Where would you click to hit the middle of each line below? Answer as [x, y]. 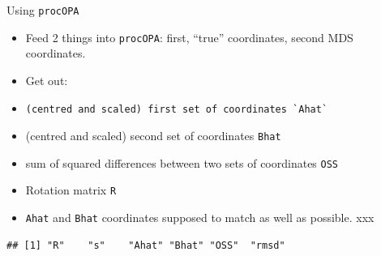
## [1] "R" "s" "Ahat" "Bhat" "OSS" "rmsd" [146, 245]
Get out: [47, 80]
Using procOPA [43, 10]
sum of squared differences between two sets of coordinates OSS [182, 162]
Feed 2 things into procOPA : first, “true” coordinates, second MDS [189, 37]
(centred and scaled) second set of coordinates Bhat [153, 136]
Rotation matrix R [71, 190]
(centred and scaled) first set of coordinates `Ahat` [177, 109]
